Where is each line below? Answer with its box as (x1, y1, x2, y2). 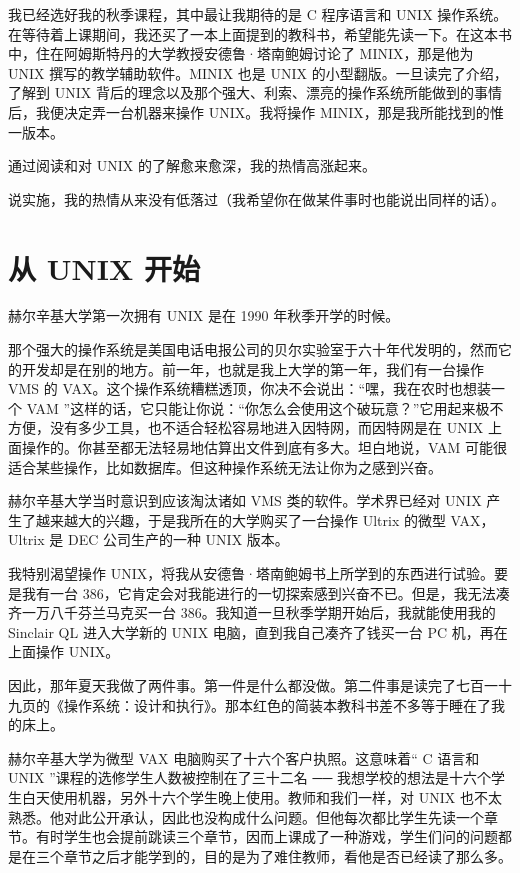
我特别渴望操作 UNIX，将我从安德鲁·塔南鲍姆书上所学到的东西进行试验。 (8, 563, 495, 583)
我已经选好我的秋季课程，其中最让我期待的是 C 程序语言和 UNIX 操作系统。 (8, 4, 508, 24)
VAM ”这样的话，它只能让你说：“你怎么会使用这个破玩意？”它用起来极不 (26, 397, 504, 418)
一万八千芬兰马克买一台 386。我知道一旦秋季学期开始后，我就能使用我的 (21, 602, 496, 623)
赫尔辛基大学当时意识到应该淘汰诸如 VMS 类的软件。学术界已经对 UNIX (8, 490, 482, 511)
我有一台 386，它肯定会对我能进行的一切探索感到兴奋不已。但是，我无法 (21, 582, 496, 603)
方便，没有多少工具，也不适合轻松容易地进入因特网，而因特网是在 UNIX (8, 417, 484, 438)
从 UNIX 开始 (8, 247, 200, 288)
